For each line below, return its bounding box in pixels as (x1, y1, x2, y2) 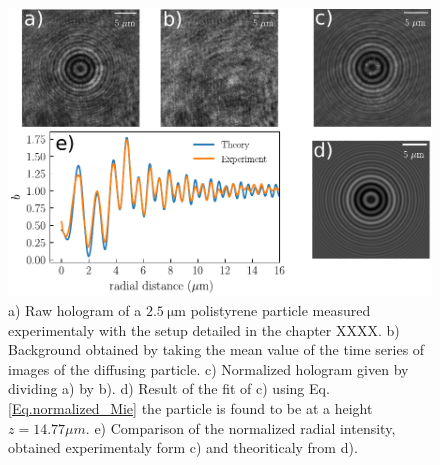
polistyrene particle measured (190, 300, 371, 321)
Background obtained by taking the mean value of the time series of (8, 339, 425, 360)
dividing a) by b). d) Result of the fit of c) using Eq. (8, 378, 330, 399)
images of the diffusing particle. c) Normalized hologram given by (8, 358, 409, 379)
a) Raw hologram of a (8, 300, 142, 321)
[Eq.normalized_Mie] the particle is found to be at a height (8, 398, 373, 418)
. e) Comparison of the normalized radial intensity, (85, 417, 396, 438)
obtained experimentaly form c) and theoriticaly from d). (8, 437, 358, 458)
